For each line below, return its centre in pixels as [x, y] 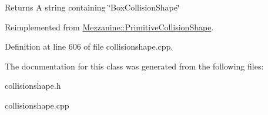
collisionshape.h [33, 86]
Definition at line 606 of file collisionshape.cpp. [89, 46]
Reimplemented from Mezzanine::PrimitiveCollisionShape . [109, 27]
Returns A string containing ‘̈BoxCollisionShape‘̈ [92, 7]
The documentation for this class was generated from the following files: [134, 66]
